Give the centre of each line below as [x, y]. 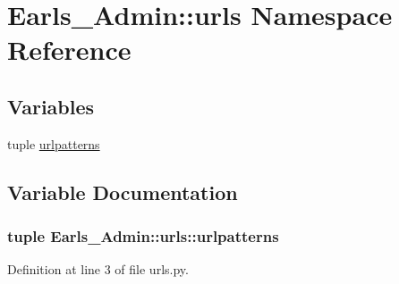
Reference [69, 50]
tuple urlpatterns [54, 143]
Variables [51, 106]
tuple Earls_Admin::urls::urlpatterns [143, 236]
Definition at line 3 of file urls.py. [98, 269]
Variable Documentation [123, 192]
